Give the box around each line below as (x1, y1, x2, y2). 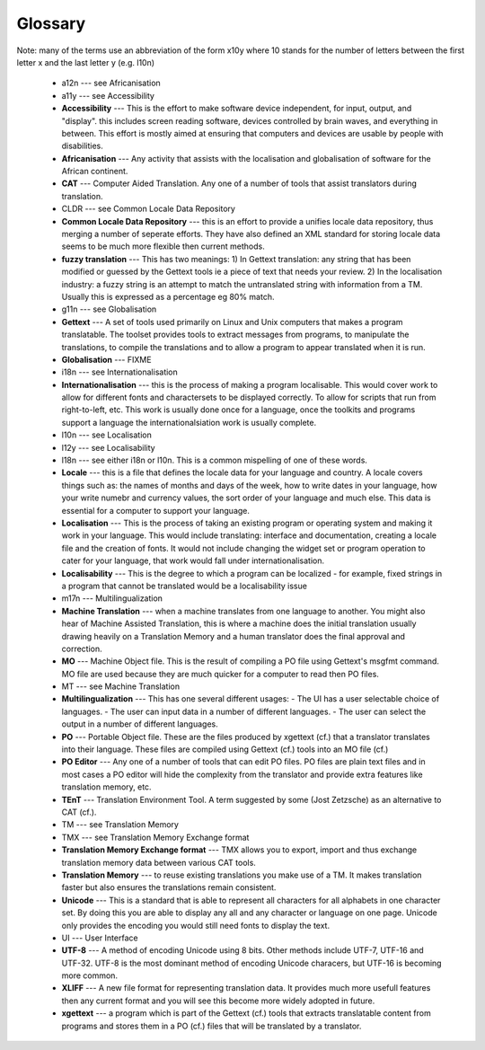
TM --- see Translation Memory (61, 819, 180, 830)
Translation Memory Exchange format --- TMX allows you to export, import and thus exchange (61, 844, 418, 855)
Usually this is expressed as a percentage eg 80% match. (61, 291, 275, 302)
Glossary (16, 13, 86, 33)
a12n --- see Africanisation (61, 77, 161, 89)
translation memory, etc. (61, 781, 152, 792)
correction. (61, 643, 102, 654)
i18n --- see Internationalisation (61, 366, 179, 377)
